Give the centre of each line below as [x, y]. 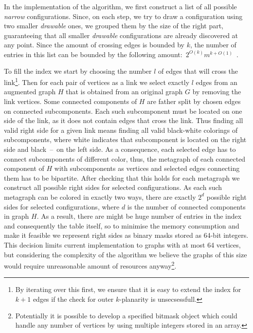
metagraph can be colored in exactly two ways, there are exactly [100, 197]
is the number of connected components [186, 206]
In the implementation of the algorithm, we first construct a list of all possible [120, 6]
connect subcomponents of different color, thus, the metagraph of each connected [125, 158]
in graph [17, 216]
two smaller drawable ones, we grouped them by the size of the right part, [114, 26]
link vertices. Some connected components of [71, 101]
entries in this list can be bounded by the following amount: [93, 54]
